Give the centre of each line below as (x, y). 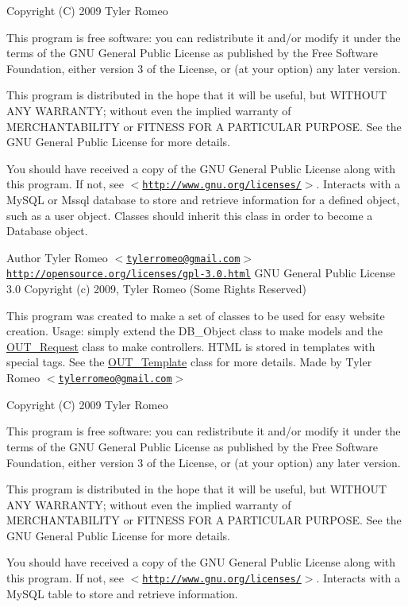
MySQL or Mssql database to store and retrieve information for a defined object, (203, 199)
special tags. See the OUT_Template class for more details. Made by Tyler (189, 362)
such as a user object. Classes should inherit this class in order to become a (190, 215)
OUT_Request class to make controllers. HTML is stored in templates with (191, 346)
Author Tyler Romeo (57, 257)
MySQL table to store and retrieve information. (122, 593)
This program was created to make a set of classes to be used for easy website (196, 315)
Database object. (47, 231)
